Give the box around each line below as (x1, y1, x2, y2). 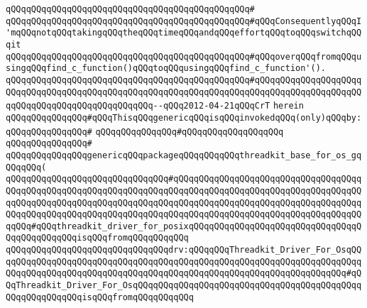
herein (273, 101, 304, 111)
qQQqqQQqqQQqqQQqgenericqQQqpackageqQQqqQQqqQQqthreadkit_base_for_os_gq (6, 150, 362, 160)
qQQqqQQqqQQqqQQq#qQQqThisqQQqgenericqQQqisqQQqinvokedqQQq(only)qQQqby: (6, 112, 362, 123)
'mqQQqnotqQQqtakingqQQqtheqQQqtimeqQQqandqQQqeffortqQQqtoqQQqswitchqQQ (6, 28, 362, 38)
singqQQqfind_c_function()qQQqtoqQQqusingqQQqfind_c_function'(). (6, 63, 327, 74)
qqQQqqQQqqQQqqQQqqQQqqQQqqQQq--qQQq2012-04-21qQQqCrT (6, 101, 270, 111)
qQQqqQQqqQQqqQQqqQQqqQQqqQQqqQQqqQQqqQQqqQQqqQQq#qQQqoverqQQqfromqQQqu (6, 51, 362, 62)
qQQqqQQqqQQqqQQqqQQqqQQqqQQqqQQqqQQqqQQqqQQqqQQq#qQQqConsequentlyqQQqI (6, 16, 362, 26)
